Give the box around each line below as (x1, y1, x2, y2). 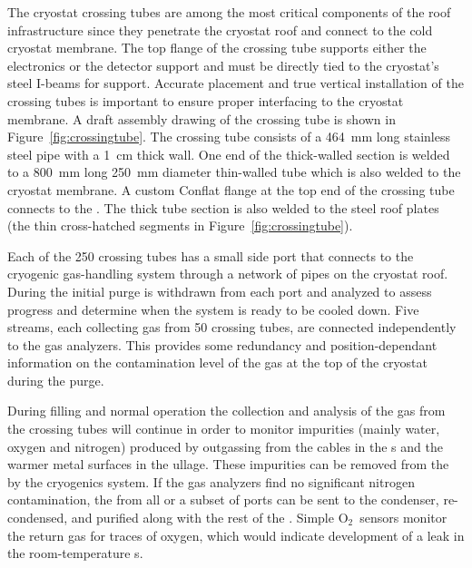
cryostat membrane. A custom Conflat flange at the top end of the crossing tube (7, 180, 455, 199)
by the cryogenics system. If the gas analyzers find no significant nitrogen (7, 472, 415, 491)
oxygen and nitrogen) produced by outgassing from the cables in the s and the (7, 436, 443, 455)
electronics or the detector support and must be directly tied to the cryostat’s (7, 55, 439, 74)
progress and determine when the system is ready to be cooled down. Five (7, 299, 419, 318)
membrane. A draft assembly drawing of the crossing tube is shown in (7, 109, 396, 128)
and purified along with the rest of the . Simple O (71, 508, 349, 527)
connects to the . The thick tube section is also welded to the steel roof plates (7, 198, 439, 217)
